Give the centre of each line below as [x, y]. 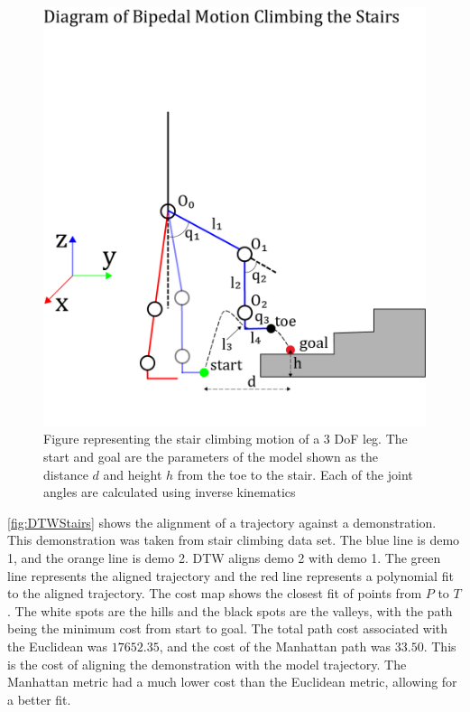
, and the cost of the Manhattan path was [275, 646]
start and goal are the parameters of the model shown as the [211, 457]
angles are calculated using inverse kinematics [170, 492]
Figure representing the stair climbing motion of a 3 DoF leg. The [226, 439]
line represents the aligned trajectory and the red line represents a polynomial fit [230, 575]
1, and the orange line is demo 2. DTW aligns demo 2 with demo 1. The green [224, 558]
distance [66, 474]
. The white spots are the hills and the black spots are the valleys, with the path [230, 610]
